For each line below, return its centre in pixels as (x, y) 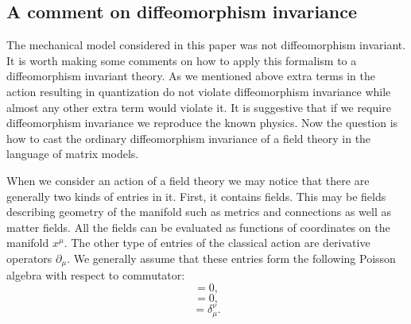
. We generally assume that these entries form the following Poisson (231, 258)
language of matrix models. (73, 154)
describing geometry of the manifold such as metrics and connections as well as (199, 212)
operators (29, 258)
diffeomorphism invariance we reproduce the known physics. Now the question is (202, 123)
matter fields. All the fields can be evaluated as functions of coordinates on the (198, 227)
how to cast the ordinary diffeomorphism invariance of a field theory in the (189, 138)
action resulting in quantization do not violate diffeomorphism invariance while (199, 91)
